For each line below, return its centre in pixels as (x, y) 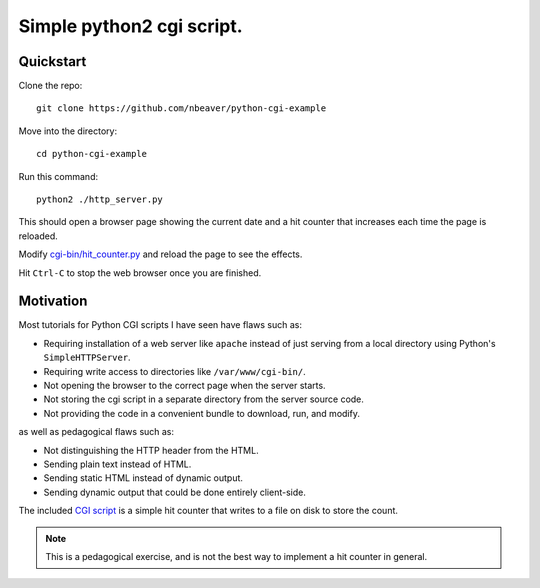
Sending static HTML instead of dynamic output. (143, 478)
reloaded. (38, 236)
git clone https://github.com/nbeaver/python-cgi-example (181, 108)
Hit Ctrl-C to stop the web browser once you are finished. (140, 272)
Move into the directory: (68, 131)
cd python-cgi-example (92, 154)
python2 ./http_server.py (100, 199)
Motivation (53, 301)
